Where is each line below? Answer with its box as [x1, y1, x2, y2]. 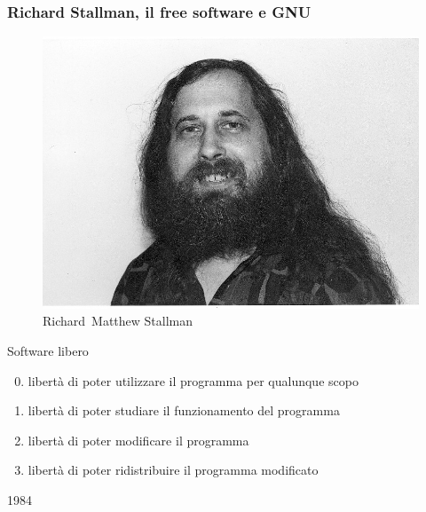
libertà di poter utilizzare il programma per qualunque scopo [28, 371, 359, 390]
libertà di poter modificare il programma [28, 430, 249, 449]
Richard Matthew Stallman [43, 311, 193, 330]
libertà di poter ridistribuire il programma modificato [28, 461, 319, 479]
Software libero [7, 341, 89, 359]
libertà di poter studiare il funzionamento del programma [28, 401, 340, 420]
